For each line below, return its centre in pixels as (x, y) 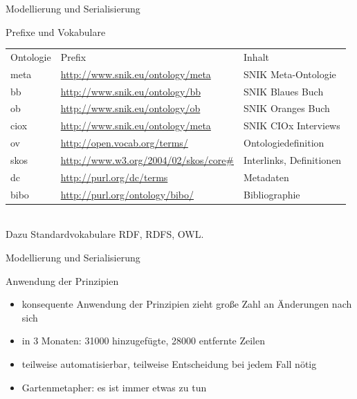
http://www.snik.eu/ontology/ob (130, 108)
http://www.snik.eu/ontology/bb (131, 91)
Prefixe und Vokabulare (56, 31)
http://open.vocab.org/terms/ (124, 143)
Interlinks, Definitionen (293, 160)
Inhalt (256, 56)
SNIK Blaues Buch (284, 91)
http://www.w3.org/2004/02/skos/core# (147, 160)
